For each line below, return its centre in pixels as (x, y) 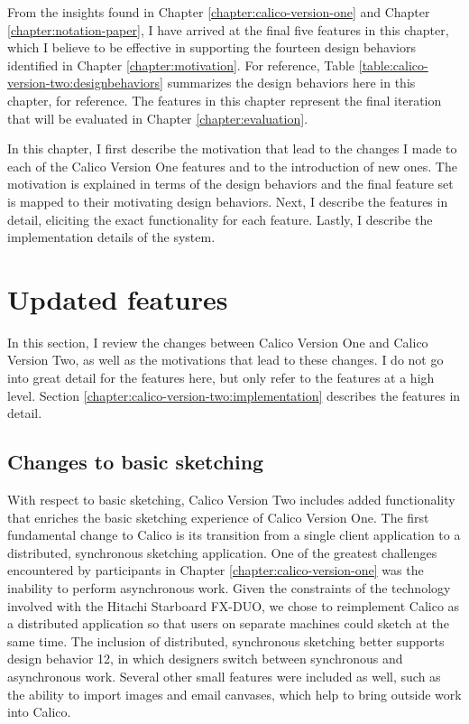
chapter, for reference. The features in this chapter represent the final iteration (225, 100)
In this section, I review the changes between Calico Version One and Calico (218, 342)
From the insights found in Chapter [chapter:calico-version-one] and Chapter (219, 12)
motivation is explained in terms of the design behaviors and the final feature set (230, 184)
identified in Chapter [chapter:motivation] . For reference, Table (181, 65)
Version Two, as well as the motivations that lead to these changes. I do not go (225, 360)
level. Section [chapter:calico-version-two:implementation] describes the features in (234, 395)
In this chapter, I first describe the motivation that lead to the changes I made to (232, 149)
